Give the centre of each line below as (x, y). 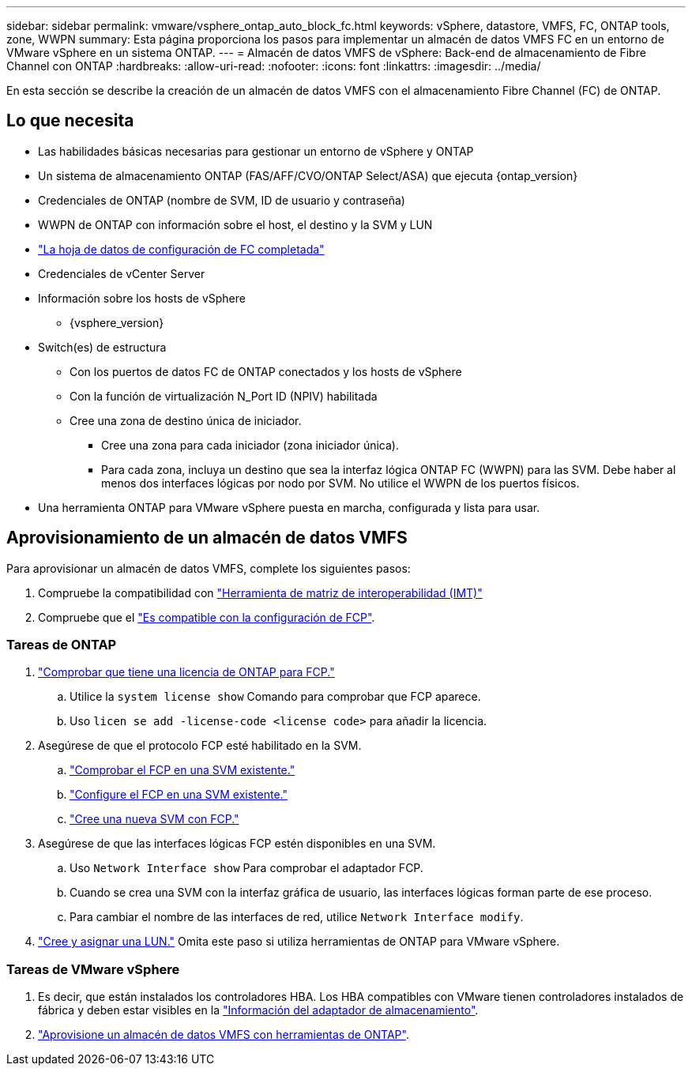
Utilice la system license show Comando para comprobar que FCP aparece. (275, 697)
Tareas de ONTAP (62, 645)
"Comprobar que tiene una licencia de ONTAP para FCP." (186, 672)
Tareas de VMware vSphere (93, 969)
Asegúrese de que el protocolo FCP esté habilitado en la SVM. (200, 746)
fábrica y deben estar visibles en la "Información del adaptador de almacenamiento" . (258, 1010)
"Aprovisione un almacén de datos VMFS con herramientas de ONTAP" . (224, 1035)
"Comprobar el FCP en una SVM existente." (182, 770)
